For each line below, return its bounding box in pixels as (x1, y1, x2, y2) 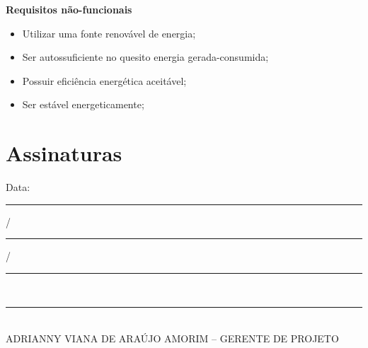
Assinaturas (6, 139, 122, 168)
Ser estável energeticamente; (22, 97, 144, 112)
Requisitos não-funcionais (6, 2, 132, 16)
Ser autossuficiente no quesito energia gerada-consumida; (22, 50, 269, 64)
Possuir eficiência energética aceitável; (22, 73, 187, 88)
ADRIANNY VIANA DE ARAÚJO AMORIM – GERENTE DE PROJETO (6, 331, 339, 346)
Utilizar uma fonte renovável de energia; (22, 25, 196, 40)
